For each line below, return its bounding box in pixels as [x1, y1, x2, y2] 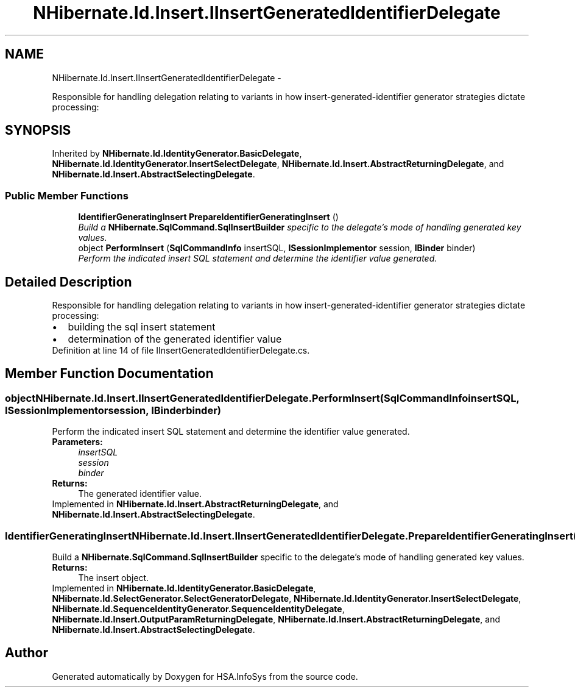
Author [5, 645, 48, 661]
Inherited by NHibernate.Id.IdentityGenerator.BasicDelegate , [52, 148, 302, 159]
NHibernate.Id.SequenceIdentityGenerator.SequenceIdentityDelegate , [52, 604, 345, 614]
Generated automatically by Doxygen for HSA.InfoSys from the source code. [52, 671, 358, 682]
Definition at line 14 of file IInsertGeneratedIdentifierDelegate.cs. [52, 345, 310, 356]
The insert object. [78, 573, 149, 583]
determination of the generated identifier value [68, 333, 282, 346]
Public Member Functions [5, 189, 129, 202]
